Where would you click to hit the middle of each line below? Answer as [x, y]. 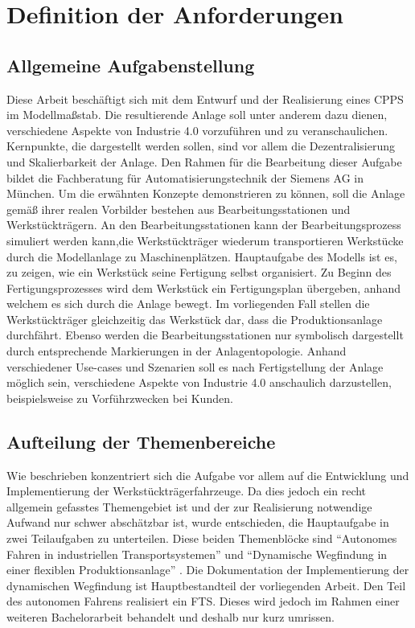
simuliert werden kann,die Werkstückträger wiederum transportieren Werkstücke [205, 240]
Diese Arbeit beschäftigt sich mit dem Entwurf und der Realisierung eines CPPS [205, 99]
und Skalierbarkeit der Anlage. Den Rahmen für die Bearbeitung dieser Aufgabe [204, 161]
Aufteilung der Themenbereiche [141, 441]
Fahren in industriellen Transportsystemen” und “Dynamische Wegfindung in [197, 554]
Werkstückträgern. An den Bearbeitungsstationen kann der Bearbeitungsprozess [204, 225]
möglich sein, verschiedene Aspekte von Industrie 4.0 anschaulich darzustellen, [199, 382]
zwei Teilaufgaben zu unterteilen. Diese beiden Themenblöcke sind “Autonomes [202, 538]
